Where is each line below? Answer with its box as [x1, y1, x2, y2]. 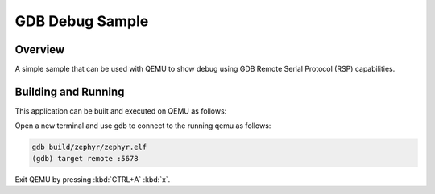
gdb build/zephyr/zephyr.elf [31, 142, 147, 152]
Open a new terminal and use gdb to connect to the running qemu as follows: [14, 121, 271, 130]
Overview [14, 43, 65, 56]
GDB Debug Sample [14, 12, 149, 30]
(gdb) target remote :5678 [31, 154, 139, 163]
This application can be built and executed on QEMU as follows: [14, 105, 227, 116]
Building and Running [14, 85, 125, 98]
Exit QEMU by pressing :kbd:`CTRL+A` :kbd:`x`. [14, 174, 171, 184]
